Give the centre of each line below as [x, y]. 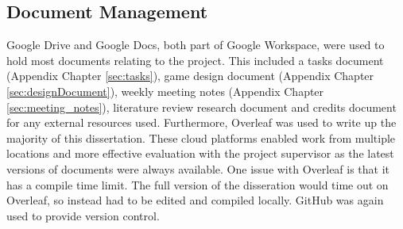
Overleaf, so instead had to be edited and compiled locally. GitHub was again [195, 200]
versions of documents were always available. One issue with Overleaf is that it [198, 168]
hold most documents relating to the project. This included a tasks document [195, 60]
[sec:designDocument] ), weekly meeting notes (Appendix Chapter [165, 91]
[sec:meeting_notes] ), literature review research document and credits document [201, 107]
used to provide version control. [83, 215]
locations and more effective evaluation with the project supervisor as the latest [200, 153]
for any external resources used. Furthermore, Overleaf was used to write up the [201, 122]
